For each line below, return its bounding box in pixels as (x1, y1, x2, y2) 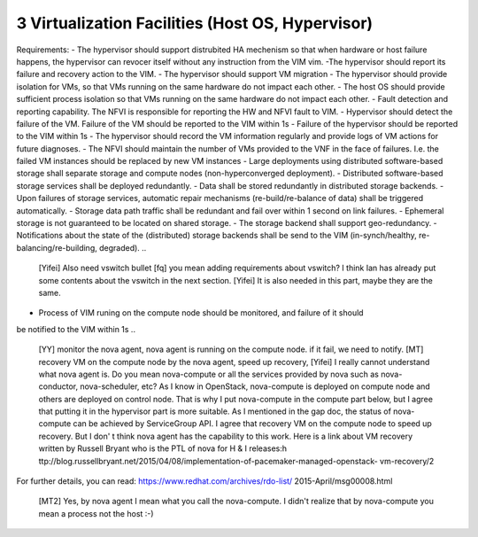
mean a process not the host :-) (38, 508, 154, 518)
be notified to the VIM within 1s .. (16, 323, 136, 334)
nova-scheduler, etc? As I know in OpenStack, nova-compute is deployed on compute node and (80, 381, 431, 392)
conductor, (38, 381, 79, 392)
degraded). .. (98, 242, 147, 253)
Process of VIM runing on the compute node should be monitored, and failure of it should (38, 307, 364, 318)
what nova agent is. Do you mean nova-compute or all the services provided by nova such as (38, 369, 380, 379)
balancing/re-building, (16, 242, 97, 253)
